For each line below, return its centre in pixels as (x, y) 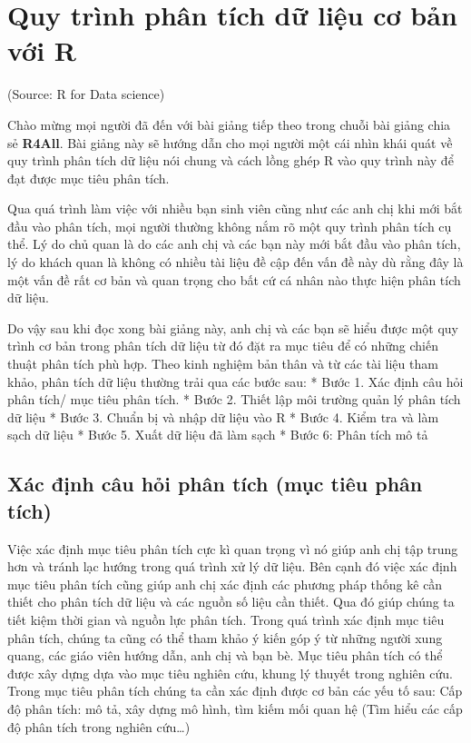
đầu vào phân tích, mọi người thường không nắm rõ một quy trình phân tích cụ (230, 226)
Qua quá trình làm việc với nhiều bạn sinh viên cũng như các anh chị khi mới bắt (235, 208)
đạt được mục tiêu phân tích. (88, 178)
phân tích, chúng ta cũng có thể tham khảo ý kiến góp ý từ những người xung (225, 637)
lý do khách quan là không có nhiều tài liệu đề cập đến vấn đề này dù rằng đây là (235, 262)
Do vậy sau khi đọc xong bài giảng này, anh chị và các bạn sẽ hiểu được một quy (233, 327)
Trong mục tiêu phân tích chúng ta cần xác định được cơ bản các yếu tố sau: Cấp (235, 691)
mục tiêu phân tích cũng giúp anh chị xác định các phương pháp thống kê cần (225, 584)
